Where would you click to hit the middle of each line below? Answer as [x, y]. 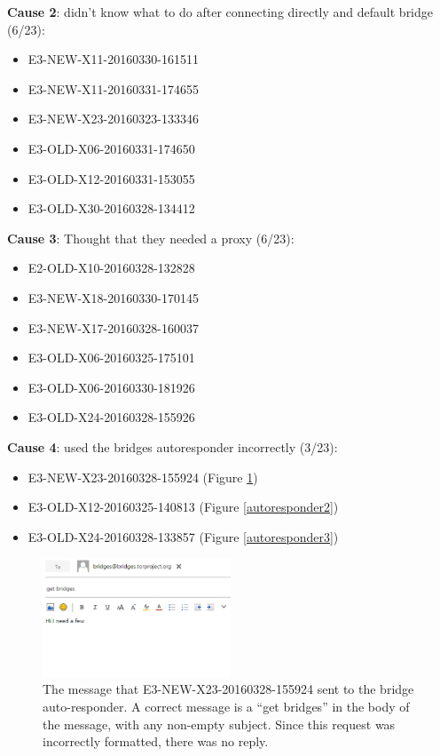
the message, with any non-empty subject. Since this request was [219, 724]
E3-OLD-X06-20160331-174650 [111, 148]
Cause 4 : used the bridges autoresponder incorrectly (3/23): [173, 446]
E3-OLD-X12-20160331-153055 [111, 178]
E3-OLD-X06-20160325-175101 [111, 358]
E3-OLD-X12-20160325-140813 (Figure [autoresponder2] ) [183, 507]
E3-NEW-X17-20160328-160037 [113, 327]
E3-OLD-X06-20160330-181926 [111, 387]
